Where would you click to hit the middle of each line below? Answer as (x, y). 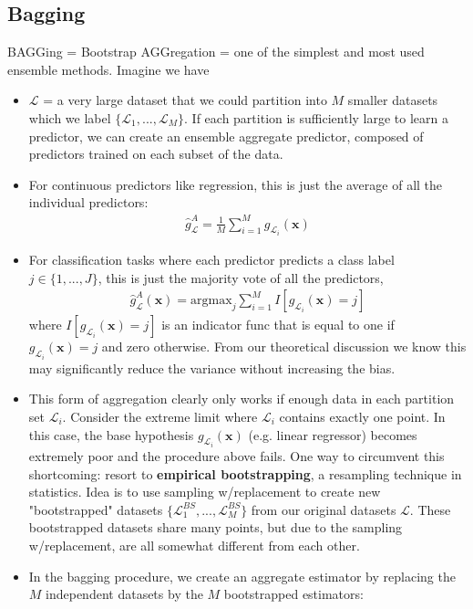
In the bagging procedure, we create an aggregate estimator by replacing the (242, 576)
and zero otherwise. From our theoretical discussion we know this (284, 346)
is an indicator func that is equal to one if (278, 325)
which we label (70, 117)
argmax (211, 301)
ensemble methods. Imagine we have (108, 69)
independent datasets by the (124, 594)
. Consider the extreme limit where (160, 416)
